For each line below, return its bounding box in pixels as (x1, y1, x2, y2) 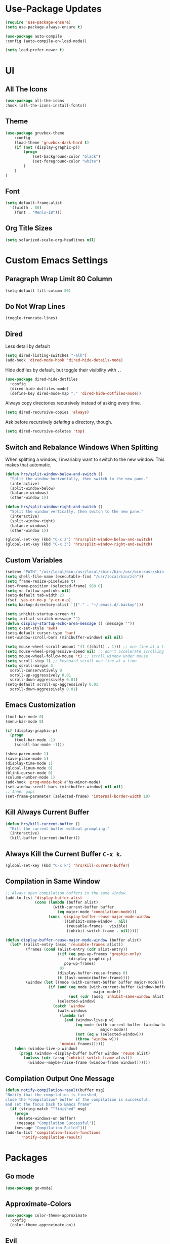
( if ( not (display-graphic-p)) (14, 145, 80, 150)
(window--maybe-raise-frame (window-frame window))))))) (27, 1060, 151, 1065)
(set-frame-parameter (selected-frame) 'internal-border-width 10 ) (5, 794, 151, 799)
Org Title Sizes (5, 224, 53, 232)
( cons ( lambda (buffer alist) (34, 900, 99, 905)
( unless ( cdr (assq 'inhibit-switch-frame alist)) (23, 1055, 133, 1061)
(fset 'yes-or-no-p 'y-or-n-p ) (5, 597, 71, 603)
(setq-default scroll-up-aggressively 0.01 (5, 682, 99, 687)
